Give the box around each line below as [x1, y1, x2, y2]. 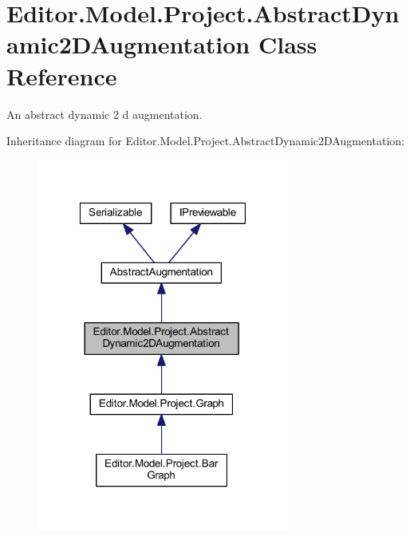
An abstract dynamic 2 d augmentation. [6, 105, 203, 122]
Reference [6, 59, 117, 92]
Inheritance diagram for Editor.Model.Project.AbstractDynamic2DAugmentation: [6, 132, 404, 149]
